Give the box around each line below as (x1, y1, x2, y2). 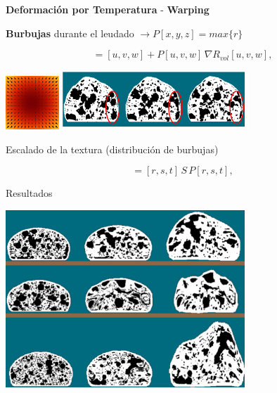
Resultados (6, 186, 53, 200)
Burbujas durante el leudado (6, 25, 134, 40)
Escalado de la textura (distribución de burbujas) (6, 141, 219, 156)
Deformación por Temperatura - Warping (6, 2, 210, 16)
